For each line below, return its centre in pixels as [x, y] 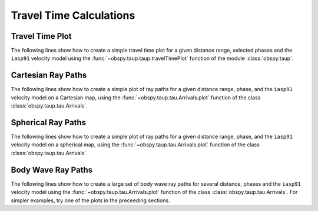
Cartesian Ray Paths [49, 76]
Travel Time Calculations [73, 15]
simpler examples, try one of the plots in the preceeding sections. [90, 200]
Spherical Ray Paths [49, 123]
